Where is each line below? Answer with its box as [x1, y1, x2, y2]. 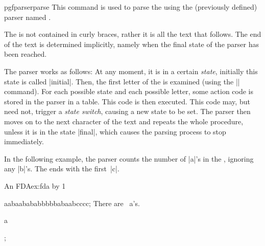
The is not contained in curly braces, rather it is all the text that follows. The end [4, 29, 261, 39]
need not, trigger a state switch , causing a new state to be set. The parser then [4, 106, 251, 117]
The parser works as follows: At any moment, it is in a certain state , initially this [4, 65, 258, 76]
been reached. [4, 49, 47, 59]
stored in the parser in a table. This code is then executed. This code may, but [4, 96, 250, 106]
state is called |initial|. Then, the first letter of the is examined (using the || [4, 76, 240, 86]
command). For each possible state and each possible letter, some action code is [4, 86, 254, 97]
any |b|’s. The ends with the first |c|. [4, 163, 119, 174]
